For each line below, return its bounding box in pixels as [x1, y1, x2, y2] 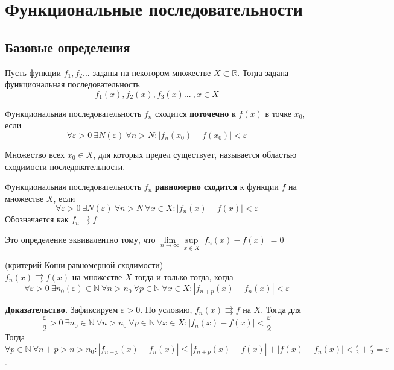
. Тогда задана [237, 66, 289, 78]
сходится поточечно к [154, 107, 236, 119]
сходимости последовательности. [5, 160, 126, 172]
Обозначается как [5, 213, 69, 225]
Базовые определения [5, 37, 130, 56]
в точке [265, 107, 291, 119]
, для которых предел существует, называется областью [93, 148, 297, 160]
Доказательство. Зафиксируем [5, 303, 118, 316]
